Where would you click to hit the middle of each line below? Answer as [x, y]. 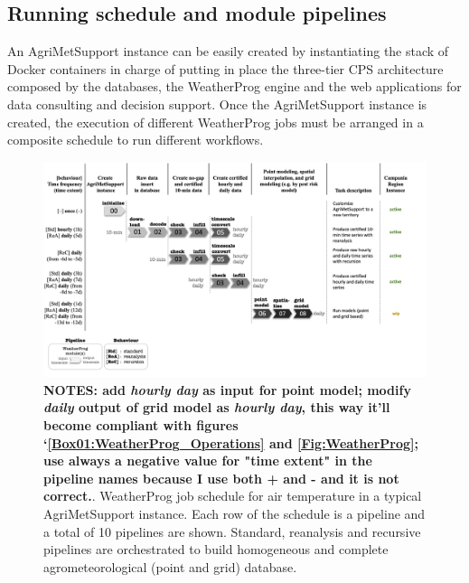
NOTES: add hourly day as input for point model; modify [227, 389]
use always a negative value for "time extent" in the [208, 461]
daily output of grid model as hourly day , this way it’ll [217, 407]
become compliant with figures [141, 425]
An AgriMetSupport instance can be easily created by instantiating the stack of [228, 51]
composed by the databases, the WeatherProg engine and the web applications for [234, 86]
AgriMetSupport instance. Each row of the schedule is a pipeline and [234, 514]
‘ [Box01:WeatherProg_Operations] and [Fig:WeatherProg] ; [231, 442]
